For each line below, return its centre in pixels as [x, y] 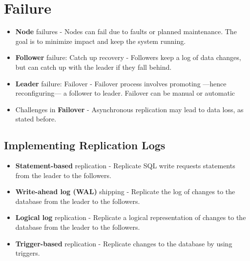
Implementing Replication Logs [85, 145]
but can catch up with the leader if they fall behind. [94, 67]
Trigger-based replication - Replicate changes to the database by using [124, 243]
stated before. [36, 119]
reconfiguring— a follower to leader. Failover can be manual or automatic [125, 93]
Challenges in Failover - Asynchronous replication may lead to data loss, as [129, 109]
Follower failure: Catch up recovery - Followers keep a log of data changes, [128, 57]
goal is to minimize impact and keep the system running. [101, 41]
